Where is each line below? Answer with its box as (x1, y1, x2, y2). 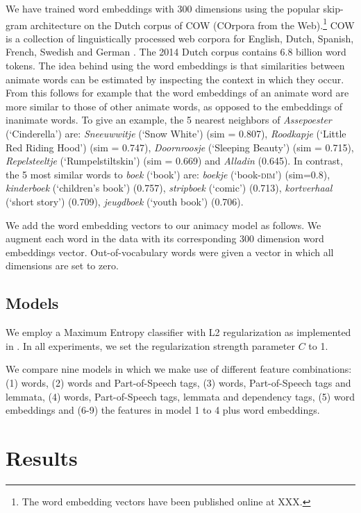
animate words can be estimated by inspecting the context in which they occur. (6, 72, 344, 86)
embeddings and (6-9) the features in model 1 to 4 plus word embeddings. (6, 403, 320, 417)
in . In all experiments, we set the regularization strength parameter (6, 338, 295, 353)
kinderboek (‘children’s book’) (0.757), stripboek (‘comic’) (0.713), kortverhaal (6, 180, 333, 195)
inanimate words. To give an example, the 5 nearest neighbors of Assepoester (6, 112, 332, 127)
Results (6, 443, 78, 471)
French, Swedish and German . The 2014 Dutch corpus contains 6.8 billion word (6, 44, 346, 59)
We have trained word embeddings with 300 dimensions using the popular (6, 1, 320, 15)
